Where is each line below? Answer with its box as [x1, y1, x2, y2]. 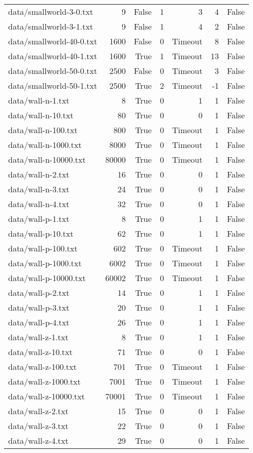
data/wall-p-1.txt [8, 213, 70, 224]
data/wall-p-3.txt [8, 301, 70, 313]
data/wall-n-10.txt [8, 109, 74, 121]
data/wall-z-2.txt [8, 405, 69, 417]
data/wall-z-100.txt [8, 361, 77, 372]
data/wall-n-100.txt [8, 124, 78, 136]
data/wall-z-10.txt [8, 346, 73, 358]
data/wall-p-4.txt [8, 316, 70, 328]
